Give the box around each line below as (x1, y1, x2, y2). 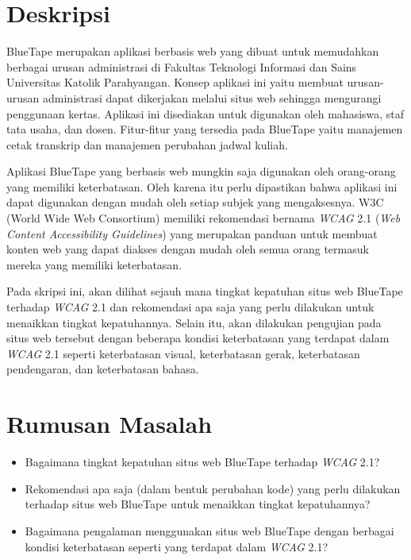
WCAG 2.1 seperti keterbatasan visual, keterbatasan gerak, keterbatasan (6, 345, 360, 361)
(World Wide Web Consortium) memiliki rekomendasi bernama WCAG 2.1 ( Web (6, 210, 401, 226)
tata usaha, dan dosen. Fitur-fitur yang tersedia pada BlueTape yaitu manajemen (6, 121, 403, 137)
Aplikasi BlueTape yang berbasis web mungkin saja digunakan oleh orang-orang (6, 163, 396, 180)
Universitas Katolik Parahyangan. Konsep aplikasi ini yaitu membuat (6, 74, 344, 91)
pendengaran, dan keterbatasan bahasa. (6, 361, 199, 377)
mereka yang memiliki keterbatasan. (6, 256, 182, 272)
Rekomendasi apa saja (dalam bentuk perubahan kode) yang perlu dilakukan (25, 480, 401, 496)
